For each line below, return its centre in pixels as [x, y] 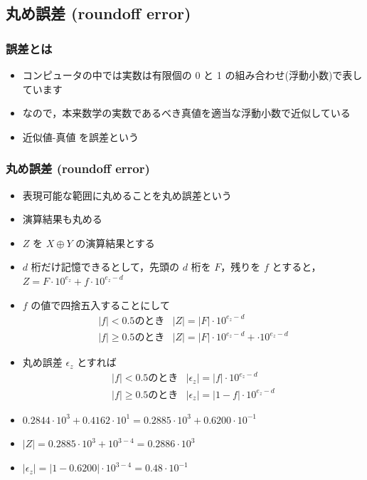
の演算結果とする [115, 242]
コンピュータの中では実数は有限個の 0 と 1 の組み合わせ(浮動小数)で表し [192, 75]
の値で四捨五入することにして [100, 304]
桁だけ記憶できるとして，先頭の [105, 267]
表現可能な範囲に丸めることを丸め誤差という [127, 195]
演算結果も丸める [62, 219]
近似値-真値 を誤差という [81, 136]
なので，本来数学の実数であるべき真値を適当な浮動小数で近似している [186, 113]
